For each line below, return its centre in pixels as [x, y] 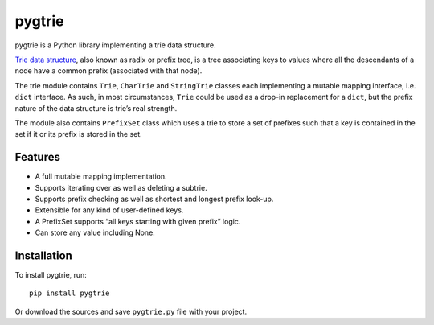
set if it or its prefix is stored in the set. [78, 134]
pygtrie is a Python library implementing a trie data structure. [115, 45]
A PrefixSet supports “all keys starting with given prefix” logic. [138, 221]
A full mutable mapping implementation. [101, 176]
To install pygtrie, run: [51, 275]
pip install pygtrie [70, 293]
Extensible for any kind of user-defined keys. [109, 210]
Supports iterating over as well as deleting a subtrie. [121, 187]
